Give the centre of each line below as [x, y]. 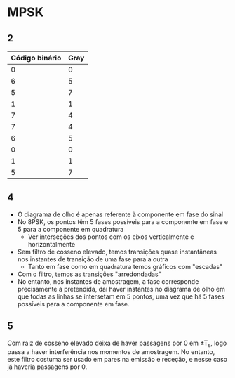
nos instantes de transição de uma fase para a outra [93, 259]
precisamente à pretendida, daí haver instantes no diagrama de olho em [121, 289]
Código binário [36, 58]
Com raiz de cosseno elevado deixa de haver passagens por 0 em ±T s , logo [117, 344]
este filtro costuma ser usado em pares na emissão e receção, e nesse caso [117, 360]
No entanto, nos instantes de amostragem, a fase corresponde [108, 281]
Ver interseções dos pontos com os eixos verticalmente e [111, 237]
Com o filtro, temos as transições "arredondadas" [89, 274]
